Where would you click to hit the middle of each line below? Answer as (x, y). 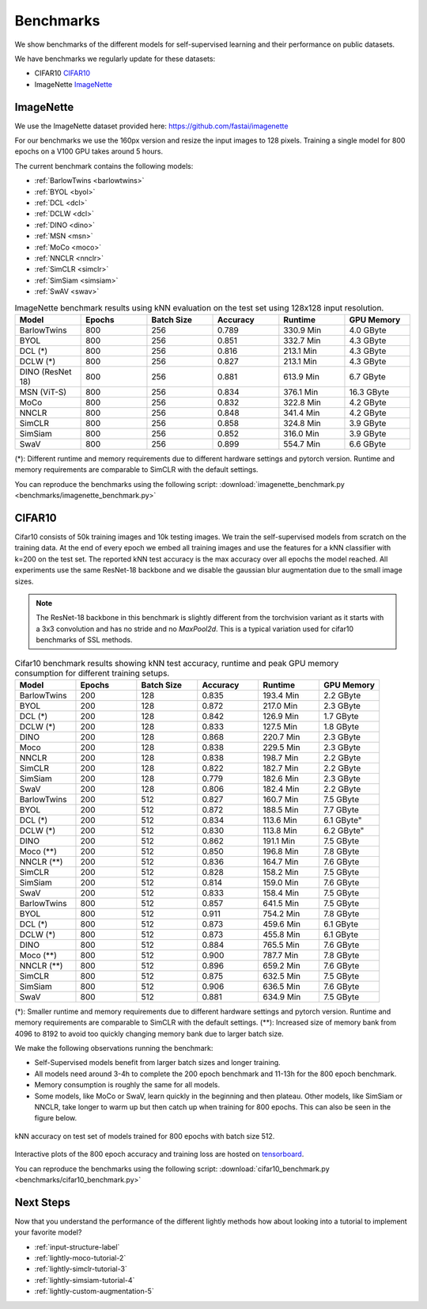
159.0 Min (281, 882)
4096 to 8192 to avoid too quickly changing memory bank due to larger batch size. (149, 1033)
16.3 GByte (369, 392)
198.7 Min (280, 758)
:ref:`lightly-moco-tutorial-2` (80, 1258)
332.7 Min (302, 341)
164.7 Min (280, 862)
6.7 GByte (368, 376)
